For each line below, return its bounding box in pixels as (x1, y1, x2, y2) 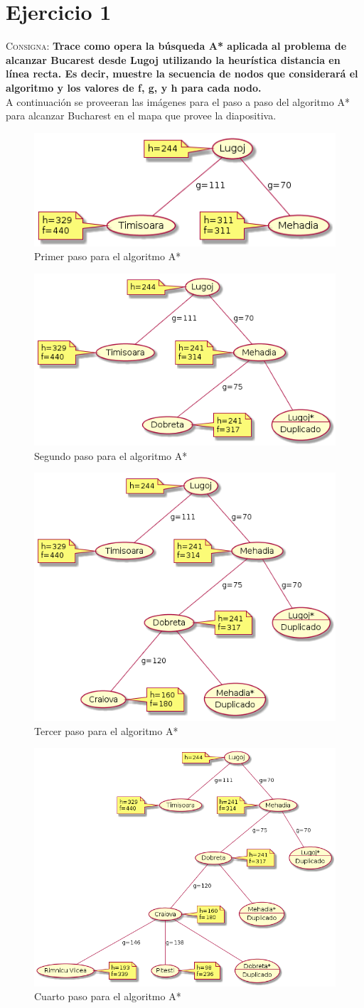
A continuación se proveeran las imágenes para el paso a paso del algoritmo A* (6, 94, 350, 109)
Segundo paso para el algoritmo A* (34, 448, 188, 463)
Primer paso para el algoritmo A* (34, 249, 181, 264)
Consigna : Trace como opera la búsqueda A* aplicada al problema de (6, 38, 347, 53)
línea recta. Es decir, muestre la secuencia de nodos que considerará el (6, 66, 358, 81)
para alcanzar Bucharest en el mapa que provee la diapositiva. (6, 108, 277, 123)
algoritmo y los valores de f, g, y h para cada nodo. (6, 80, 262, 95)
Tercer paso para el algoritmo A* (34, 723, 178, 738)
